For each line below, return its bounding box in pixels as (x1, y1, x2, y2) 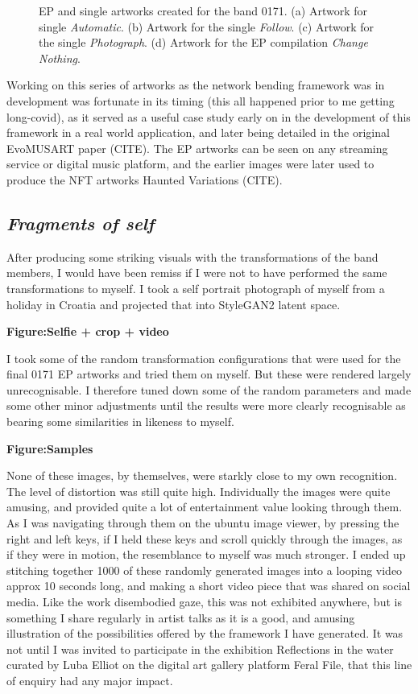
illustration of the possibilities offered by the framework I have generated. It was (6, 625, 404, 642)
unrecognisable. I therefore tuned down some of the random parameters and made (6, 381, 412, 398)
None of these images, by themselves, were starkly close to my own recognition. (6, 467, 398, 484)
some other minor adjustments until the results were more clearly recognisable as (6, 397, 406, 414)
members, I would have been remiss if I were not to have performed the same (6, 264, 387, 281)
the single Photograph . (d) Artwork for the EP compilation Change (39, 34, 368, 51)
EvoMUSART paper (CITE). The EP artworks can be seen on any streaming (6, 139, 388, 156)
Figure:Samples (6, 440, 93, 456)
